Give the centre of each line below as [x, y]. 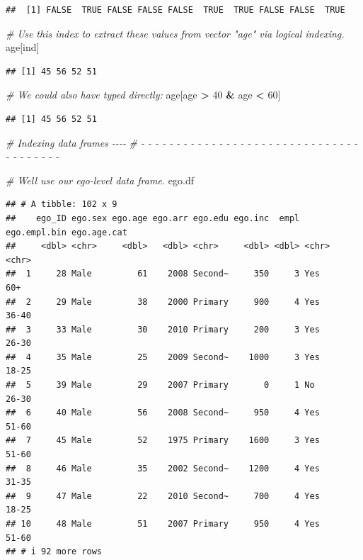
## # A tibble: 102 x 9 [62, 205]
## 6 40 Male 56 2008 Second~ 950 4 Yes [163, 413]
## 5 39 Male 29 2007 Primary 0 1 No [160, 385]
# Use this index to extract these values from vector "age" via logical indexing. [175, 33]
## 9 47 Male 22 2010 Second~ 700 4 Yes [163, 496]
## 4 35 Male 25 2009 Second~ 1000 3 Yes [163, 357]
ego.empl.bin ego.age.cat [67, 232]
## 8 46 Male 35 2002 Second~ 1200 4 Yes [163, 468]
